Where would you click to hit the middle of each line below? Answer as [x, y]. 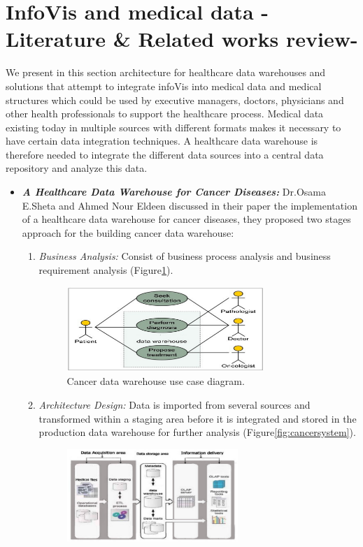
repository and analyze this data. [77, 168]
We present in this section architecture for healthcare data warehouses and [166, 72]
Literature [56, 39]
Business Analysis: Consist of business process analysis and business [185, 256]
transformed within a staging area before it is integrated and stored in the [198, 418]
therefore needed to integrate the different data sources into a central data [165, 154]
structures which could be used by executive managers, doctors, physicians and [175, 100]
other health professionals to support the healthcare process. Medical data [165, 114]
